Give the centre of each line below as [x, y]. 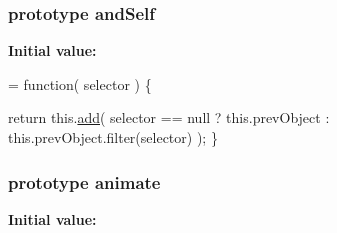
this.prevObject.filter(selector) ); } [113, 137]
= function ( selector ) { [80, 83]
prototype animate [84, 181]
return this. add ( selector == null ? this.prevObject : [169, 117]
